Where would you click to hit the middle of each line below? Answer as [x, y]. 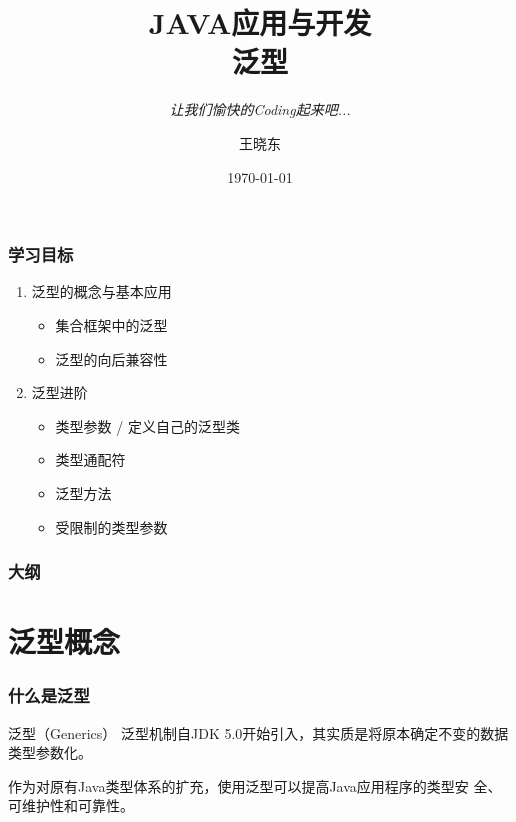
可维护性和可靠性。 [71, 805]
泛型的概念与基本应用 [101, 291]
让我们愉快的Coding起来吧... [260, 109]
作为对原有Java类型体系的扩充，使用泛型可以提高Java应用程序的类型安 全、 [255, 785]
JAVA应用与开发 [260, 22]
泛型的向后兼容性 [111, 358]
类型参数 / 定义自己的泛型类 [147, 425]
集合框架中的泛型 [111, 324]
